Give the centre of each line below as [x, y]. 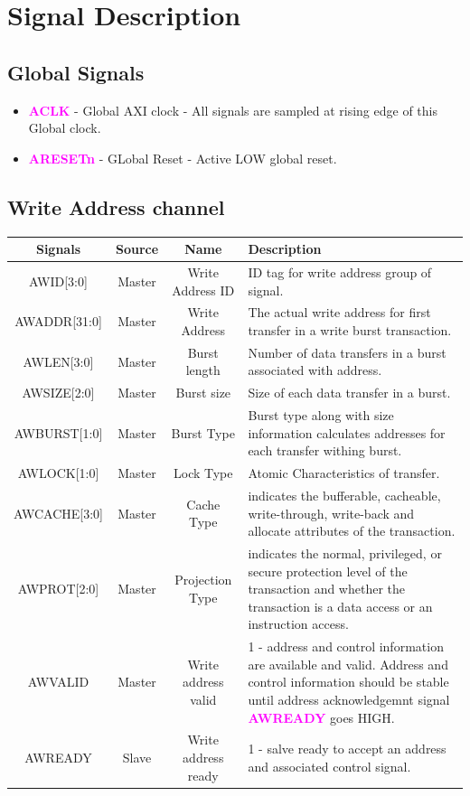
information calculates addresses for [347, 432]
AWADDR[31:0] [58, 321]
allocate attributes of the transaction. [352, 531]
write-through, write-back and [331, 513]
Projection [203, 580]
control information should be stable [348, 682]
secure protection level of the [328, 571]
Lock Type [203, 473]
